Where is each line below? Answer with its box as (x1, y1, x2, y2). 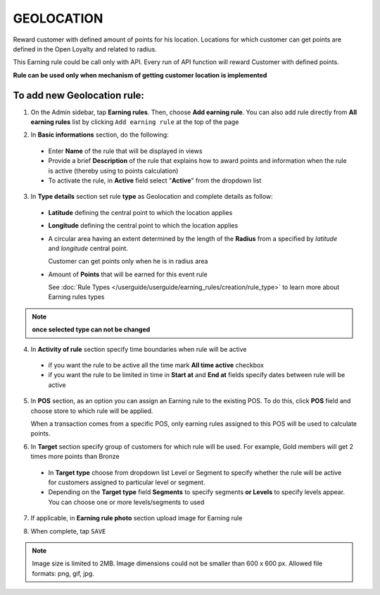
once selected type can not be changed (32, 325, 151, 334)
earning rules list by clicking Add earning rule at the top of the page (30, 118, 239, 126)
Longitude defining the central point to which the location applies (48, 221, 239, 230)
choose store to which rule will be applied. (30, 406, 153, 415)
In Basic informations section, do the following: (30, 130, 169, 139)
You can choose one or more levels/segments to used (48, 498, 205, 506)
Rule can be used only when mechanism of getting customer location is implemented (13, 70, 267, 79)
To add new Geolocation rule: (13, 89, 144, 102)
